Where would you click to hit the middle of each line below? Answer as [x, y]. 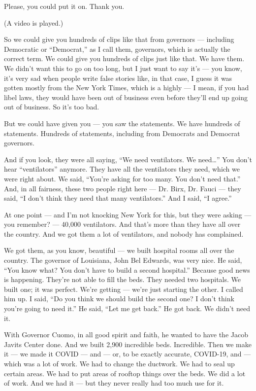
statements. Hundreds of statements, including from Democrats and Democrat [122, 133]
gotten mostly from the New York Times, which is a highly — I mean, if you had [127, 88]
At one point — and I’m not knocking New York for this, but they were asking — [128, 214]
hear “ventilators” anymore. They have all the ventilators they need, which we [122, 169]
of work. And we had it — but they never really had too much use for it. [114, 383]
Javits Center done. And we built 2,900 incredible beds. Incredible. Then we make [128, 344]
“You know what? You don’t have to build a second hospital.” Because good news [127, 269]
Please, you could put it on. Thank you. [64, 6]
